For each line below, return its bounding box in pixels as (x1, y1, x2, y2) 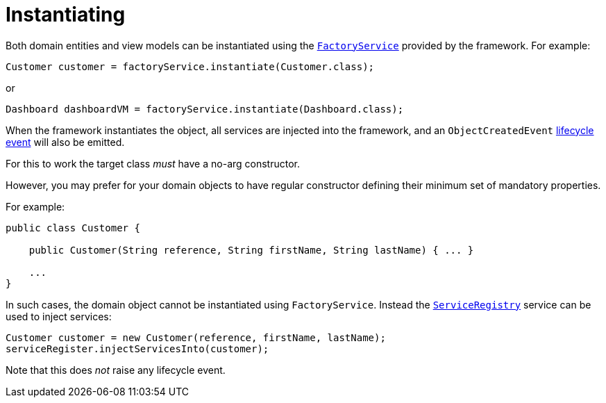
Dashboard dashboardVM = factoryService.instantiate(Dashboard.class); (6, 103, 404, 115)
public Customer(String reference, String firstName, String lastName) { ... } (28, 244, 474, 256)
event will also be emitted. (6, 135, 125, 148)
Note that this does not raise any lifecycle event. (6, 363, 226, 376)
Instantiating (6, 3, 126, 26)
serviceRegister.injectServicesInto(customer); (6, 343, 269, 354)
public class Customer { (6, 222, 140, 233)
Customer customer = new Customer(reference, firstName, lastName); (6, 331, 386, 343)
